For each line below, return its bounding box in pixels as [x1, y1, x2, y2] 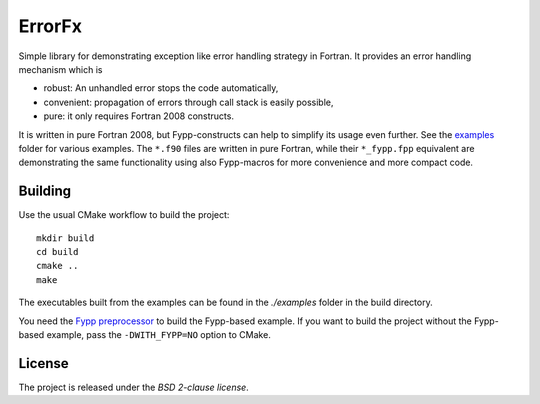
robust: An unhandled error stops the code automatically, [43, 82, 279, 94]
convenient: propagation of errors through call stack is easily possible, [43, 96, 334, 108]
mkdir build [36, 232, 95, 244]
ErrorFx [18, 15, 83, 37]
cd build [36, 246, 79, 257]
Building [18, 183, 72, 200]
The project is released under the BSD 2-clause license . [18, 381, 249, 393]
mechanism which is [18, 63, 103, 75]
